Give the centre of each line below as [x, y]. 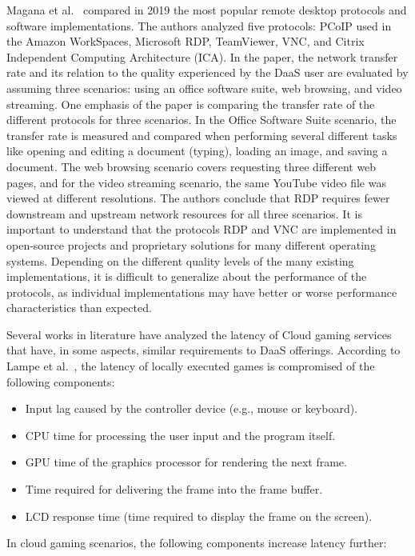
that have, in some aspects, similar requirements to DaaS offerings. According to [204, 350]
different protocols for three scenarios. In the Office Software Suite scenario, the [202, 120]
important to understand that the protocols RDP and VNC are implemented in [202, 229]
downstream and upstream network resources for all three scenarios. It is [184, 213]
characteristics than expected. [79, 308]
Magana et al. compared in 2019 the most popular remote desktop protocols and [207, 10]
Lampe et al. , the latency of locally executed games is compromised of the [191, 366]
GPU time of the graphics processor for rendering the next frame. [186, 462]
